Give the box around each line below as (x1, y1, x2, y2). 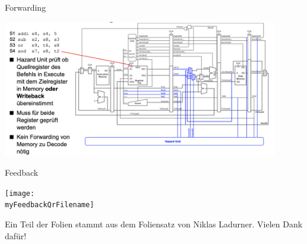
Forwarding (5, 1, 46, 13)
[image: (5, 189, 35, 198)
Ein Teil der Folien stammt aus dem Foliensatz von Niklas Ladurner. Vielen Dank (5, 218, 303, 230)
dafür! (5, 229, 27, 242)
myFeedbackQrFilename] (5, 201, 94, 210)
